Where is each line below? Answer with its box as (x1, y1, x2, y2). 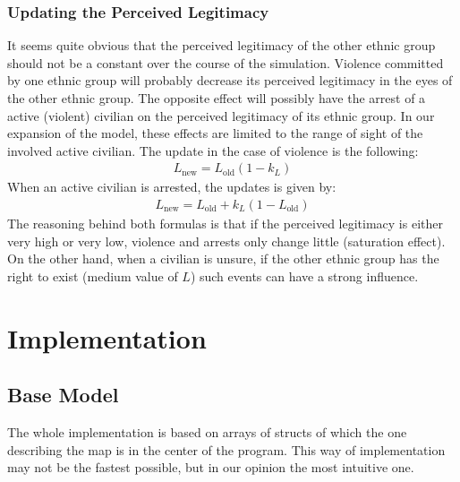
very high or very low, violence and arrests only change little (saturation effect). (7, 231, 446, 250)
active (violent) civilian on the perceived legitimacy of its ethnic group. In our (7, 106, 435, 125)
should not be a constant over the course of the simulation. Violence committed (7, 53, 444, 72)
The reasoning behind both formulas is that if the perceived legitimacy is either (7, 214, 443, 233)
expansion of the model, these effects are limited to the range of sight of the (7, 124, 423, 142)
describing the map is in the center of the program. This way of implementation (7, 440, 446, 459)
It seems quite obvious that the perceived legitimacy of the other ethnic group (7, 36, 436, 55)
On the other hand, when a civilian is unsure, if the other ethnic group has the (7, 249, 439, 268)
